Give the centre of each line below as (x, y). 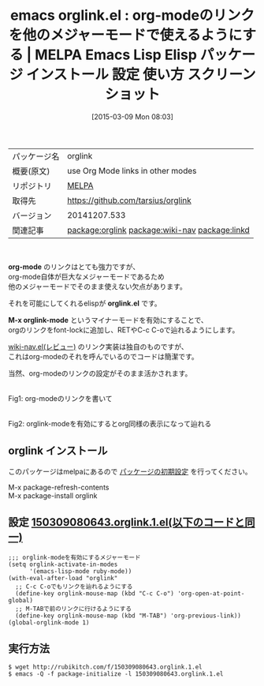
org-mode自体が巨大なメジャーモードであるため (87, 276)
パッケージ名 (36, 156)
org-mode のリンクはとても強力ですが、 (74, 266)
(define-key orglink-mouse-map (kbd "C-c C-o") (95, 593)
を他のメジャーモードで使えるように (125, 35)
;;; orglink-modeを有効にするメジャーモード (74, 557)
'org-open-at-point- (211, 593)
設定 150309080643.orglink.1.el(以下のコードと (126, 522)
